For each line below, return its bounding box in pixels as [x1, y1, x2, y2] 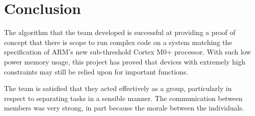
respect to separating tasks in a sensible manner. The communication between [4, 92, 243, 103]
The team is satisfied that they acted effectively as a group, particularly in [4, 83, 232, 93]
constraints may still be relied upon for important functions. [4, 66, 188, 76]
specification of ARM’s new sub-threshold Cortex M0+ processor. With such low [4, 46, 251, 57]
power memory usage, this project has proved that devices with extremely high [4, 56, 246, 66]
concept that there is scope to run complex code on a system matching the [4, 36, 233, 47]
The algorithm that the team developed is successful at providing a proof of [4, 27, 236, 37]
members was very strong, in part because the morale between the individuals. [4, 102, 244, 113]
